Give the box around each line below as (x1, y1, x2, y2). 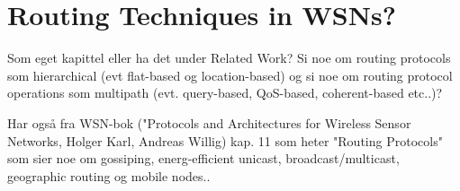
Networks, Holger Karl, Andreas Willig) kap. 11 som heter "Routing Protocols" (7, 131, 443, 150)
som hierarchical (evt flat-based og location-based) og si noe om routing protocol (7, 65, 453, 84)
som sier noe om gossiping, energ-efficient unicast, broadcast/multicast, (7, 149, 400, 168)
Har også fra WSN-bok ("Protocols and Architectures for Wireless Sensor (7, 113, 411, 132)
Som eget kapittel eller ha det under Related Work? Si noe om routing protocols (7, 48, 451, 67)
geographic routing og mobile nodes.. (7, 166, 211, 185)
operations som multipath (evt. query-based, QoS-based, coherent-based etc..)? (7, 83, 443, 102)
